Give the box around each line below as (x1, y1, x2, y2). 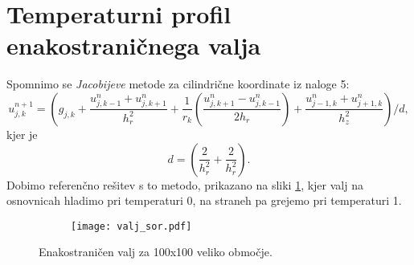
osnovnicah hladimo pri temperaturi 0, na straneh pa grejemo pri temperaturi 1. (6, 192, 402, 209)
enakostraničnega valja (6, 29, 261, 62)
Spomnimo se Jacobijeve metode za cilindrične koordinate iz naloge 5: (6, 75, 350, 92)
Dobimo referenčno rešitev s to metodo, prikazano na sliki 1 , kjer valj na (6, 176, 363, 193)
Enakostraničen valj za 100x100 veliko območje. (39, 243, 273, 260)
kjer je (6, 125, 38, 142)
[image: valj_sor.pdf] (71, 220, 192, 232)
